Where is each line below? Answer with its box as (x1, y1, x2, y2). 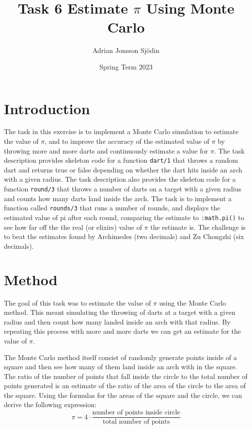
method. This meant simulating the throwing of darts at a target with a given (4, 307, 236, 317)
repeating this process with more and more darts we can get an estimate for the (4, 326, 241, 336)
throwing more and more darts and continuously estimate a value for (4, 145, 208, 155)
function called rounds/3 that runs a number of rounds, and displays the (4, 203, 220, 213)
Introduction (4, 98, 90, 118)
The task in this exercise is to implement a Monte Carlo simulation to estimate (4, 126, 239, 137)
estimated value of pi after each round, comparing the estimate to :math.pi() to (4, 212, 244, 222)
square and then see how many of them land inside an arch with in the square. (4, 361, 237, 372)
